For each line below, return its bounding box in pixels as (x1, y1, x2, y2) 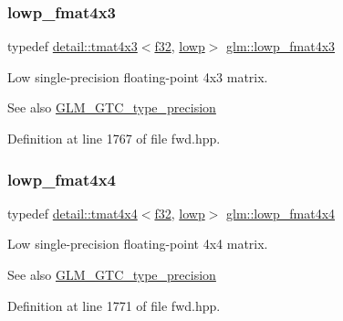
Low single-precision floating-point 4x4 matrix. (7, 234, 268, 253)
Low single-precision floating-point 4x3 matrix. (7, 67, 268, 86)
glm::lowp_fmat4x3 (226, 37, 336, 56)
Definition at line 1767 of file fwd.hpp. (7, 129, 221, 147)
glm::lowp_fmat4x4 (226, 203, 336, 222)
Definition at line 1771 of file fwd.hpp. (7, 295, 221, 315)
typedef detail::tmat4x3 (7, 37, 138, 56)
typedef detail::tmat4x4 (7, 203, 138, 222)
